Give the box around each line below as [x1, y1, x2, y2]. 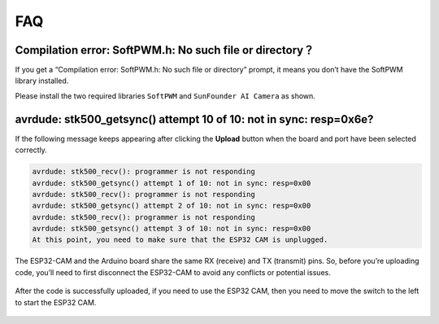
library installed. [15, 76, 69, 85]
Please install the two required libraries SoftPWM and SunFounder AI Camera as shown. [15, 90, 316, 101]
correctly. [15, 145, 48, 155]
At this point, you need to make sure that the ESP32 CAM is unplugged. [32, 235, 328, 244]
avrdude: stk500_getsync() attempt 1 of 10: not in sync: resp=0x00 [32, 178, 311, 187]
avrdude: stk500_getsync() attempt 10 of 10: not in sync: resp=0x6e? [15, 112, 374, 126]
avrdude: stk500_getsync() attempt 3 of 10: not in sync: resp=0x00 [32, 224, 311, 234]
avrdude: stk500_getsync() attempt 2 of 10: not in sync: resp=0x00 [32, 201, 311, 211]
